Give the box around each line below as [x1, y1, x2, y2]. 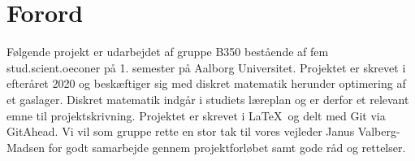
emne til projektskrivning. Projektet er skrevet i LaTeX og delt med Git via [6, 107, 386, 124]
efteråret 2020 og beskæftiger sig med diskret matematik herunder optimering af [6, 75, 406, 92]
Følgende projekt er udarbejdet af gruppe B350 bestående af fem [6, 43, 329, 60]
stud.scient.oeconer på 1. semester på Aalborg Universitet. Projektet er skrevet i [6, 59, 406, 76]
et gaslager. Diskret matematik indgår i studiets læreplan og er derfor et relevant [6, 90, 409, 107]
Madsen [6, 138, 45, 155]
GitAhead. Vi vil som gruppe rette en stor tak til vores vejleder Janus [6, 123, 355, 140]
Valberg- [357, 123, 400, 140]
